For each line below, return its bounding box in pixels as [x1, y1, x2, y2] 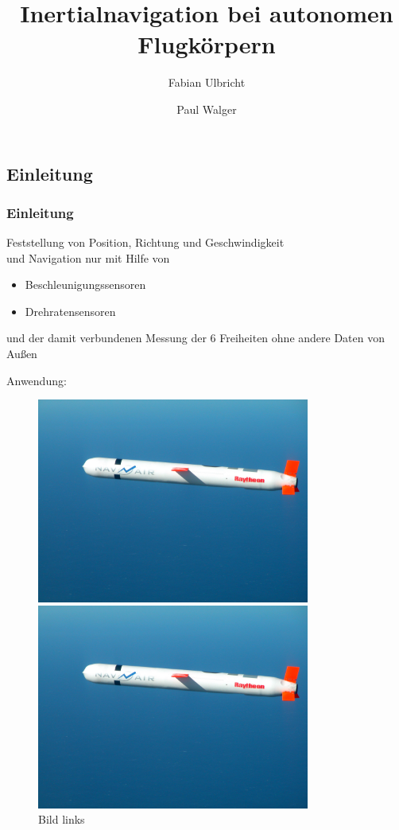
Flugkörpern [138, 28, 276, 60]
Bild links [38, 811, 85, 828]
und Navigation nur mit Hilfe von [6, 249, 170, 266]
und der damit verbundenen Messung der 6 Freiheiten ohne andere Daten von [6, 329, 385, 346]
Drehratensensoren [25, 302, 116, 319]
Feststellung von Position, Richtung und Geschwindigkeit [6, 234, 285, 251]
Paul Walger [176, 100, 237, 117]
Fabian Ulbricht [168, 74, 246, 91]
